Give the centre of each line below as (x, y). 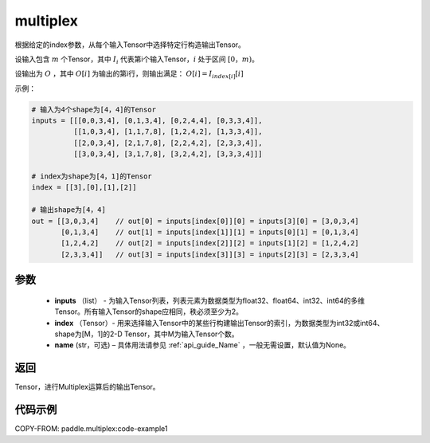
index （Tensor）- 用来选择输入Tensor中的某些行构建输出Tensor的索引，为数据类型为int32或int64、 (219, 323)
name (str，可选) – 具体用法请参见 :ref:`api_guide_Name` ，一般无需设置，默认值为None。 (202, 345)
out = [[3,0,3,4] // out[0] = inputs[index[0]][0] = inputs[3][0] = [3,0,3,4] (195, 221)
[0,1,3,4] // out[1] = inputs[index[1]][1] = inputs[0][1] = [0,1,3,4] (210, 232)
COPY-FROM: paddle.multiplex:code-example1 (91, 429)
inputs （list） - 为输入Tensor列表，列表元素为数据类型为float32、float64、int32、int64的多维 (210, 300)
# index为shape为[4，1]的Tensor (92, 176)
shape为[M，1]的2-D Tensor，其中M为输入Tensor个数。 (147, 334)
